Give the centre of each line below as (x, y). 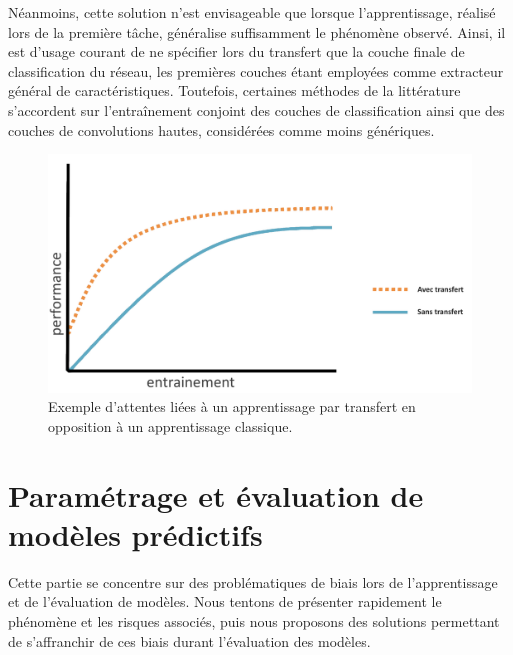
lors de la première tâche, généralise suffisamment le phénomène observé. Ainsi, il (257, 31)
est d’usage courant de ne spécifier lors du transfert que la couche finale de (236, 51)
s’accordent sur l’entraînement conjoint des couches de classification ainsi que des (256, 109)
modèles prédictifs (135, 533)
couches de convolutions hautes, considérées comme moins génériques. (221, 129)
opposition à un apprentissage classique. (170, 425)
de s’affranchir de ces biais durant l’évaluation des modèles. (189, 640)
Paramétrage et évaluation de (216, 494)
